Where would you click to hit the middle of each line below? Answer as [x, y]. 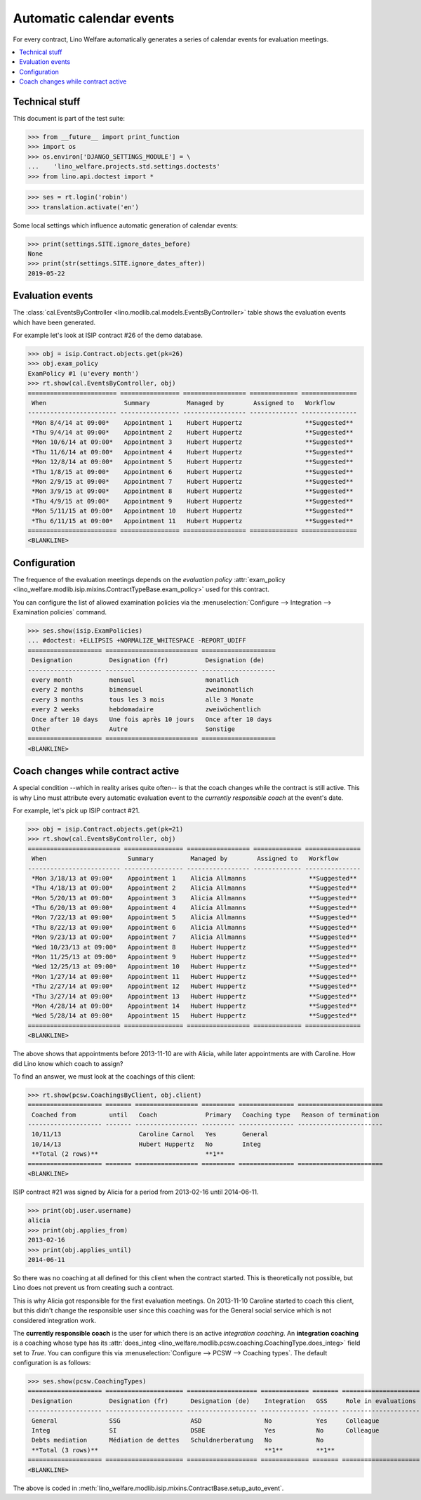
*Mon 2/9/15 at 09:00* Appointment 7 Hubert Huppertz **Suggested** [193, 482]
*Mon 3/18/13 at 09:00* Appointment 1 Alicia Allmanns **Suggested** [194, 878]
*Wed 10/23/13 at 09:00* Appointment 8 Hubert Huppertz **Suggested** [194, 947]
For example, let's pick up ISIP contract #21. [76, 810]
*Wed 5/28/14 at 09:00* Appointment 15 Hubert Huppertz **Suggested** [194, 1016]
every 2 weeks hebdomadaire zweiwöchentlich [146, 710]
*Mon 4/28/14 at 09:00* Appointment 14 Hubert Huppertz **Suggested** [194, 1006]
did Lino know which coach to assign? [68, 1063]
